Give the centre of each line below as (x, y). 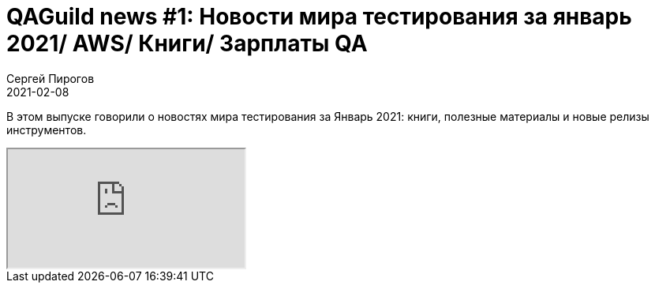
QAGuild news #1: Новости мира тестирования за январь (319, 17)
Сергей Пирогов (51, 78)
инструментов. (47, 129)
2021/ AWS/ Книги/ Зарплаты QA (187, 43)
